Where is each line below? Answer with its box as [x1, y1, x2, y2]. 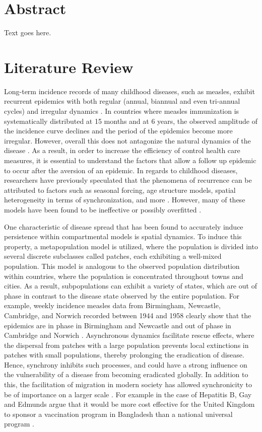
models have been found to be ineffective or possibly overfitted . [4, 204, 202, 214]
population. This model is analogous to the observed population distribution [4, 260, 240, 271]
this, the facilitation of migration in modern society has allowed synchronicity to [4, 379, 252, 390]
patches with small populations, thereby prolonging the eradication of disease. [4, 349, 244, 360]
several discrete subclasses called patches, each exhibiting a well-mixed [4, 251, 222, 261]
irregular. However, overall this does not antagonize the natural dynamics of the [4, 135, 251, 146]
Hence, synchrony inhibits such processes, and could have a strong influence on [4, 359, 247, 370]
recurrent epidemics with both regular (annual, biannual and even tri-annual [4, 96, 240, 106]
